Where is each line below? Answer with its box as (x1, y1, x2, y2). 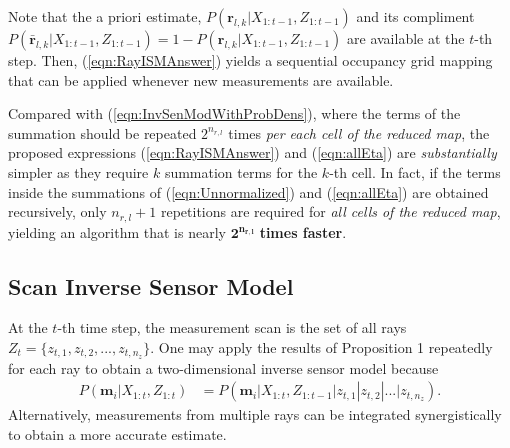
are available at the (347, 28, 465, 48)
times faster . (259, 221, 347, 242)
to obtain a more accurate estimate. (8, 424, 227, 445)
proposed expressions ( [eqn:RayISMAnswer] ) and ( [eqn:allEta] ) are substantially (8, 142, 497, 163)
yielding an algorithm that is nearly (8, 221, 226, 242)
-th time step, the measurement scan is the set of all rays (57, 317, 407, 338)
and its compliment (356, 6, 475, 26)
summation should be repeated (8, 122, 197, 143)
